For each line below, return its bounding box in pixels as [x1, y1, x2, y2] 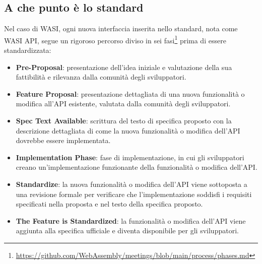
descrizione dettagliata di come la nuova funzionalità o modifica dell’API [16, 125, 240, 136]
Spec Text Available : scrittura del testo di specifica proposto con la [16, 115, 232, 126]
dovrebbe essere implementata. [16, 135, 111, 146]
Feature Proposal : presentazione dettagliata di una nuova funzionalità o [16, 88, 245, 99]
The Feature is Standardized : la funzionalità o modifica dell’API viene [16, 215, 246, 226]
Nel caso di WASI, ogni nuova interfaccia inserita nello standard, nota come [4, 23, 238, 34]
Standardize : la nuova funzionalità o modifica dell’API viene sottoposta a [16, 178, 247, 189]
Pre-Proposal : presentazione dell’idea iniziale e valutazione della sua [16, 61, 232, 72]
